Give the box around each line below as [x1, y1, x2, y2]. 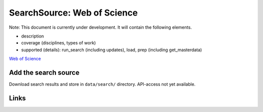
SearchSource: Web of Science [9, 7, 138, 18]
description [21, 33, 44, 39]
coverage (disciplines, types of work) [21, 40, 96, 46]
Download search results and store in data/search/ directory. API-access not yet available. [9, 81, 196, 87]
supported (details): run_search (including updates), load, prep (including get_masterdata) [21, 47, 202, 53]
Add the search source [9, 68, 80, 76]
